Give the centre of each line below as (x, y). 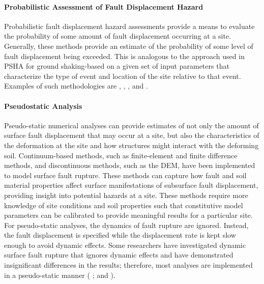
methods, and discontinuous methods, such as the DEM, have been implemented (130, 165)
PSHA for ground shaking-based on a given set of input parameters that (117, 66)
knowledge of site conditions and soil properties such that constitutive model (124, 205)
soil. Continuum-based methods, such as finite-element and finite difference (121, 155)
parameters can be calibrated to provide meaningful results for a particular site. (128, 215)
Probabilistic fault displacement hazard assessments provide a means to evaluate (129, 26)
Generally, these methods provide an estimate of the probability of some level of (129, 46)
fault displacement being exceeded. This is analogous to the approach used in (124, 56)
